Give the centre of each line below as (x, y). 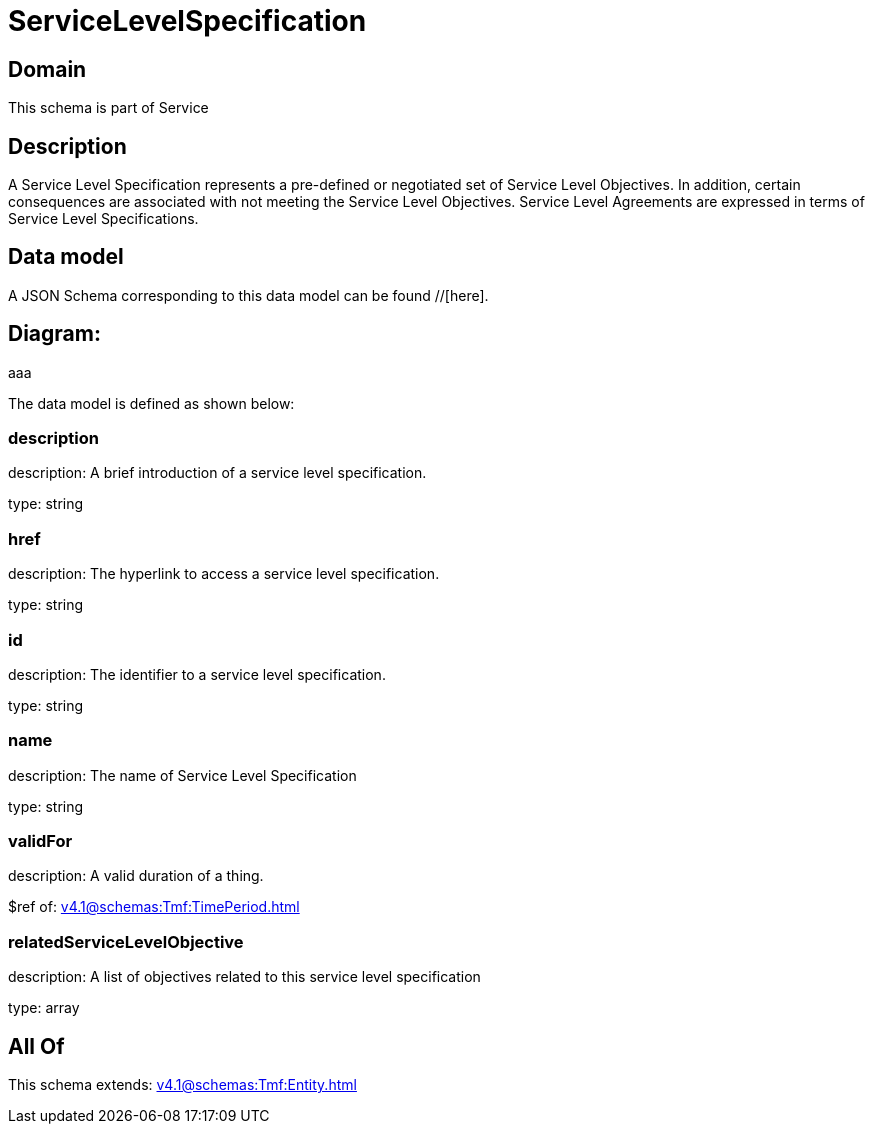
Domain (47, 69)
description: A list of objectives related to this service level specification (244, 977)
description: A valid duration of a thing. (136, 876)
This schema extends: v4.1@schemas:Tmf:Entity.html (182, 1085)
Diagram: (54, 334)
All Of (36, 1046)
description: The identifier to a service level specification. (197, 674)
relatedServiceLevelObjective (126, 941)
